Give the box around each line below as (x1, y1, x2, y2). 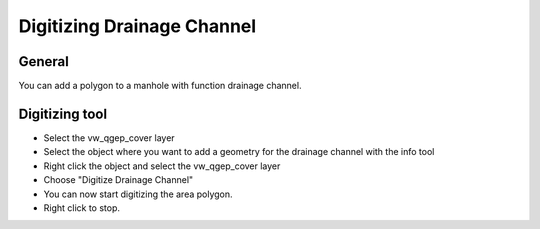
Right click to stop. (43, 201, 120, 214)
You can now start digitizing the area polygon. (43, 188, 234, 200)
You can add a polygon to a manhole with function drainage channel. (18, 80, 302, 92)
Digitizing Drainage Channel (18, 15, 257, 37)
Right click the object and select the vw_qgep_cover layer (43, 160, 281, 172)
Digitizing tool (18, 105, 108, 122)
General (18, 53, 70, 70)
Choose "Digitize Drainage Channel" (43, 174, 194, 186)
